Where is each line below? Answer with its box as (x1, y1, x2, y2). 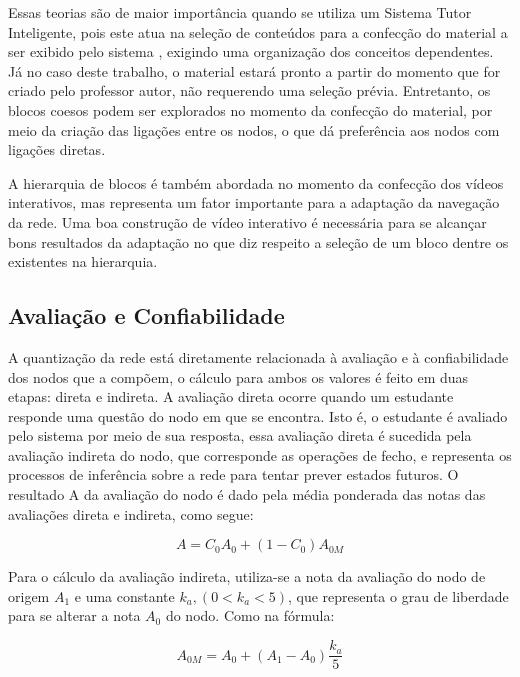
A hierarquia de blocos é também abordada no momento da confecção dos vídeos (8, 172, 504, 193)
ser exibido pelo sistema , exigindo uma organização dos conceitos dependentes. (8, 41, 494, 62)
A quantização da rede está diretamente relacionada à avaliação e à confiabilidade (8, 346, 509, 367)
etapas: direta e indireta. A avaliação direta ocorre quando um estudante (8, 386, 454, 407)
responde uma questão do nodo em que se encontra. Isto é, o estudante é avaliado (8, 405, 508, 426)
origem (8, 585, 50, 606)
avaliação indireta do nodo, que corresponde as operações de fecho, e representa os (8, 444, 512, 465)
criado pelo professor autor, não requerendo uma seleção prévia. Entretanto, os (8, 80, 491, 101)
